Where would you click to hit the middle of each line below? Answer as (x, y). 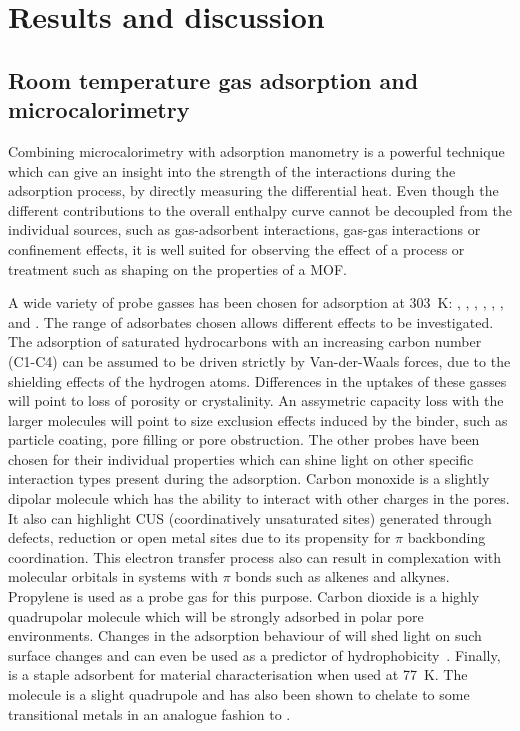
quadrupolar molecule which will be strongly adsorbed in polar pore (216, 615)
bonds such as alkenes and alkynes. (342, 576)
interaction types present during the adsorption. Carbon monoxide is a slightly (249, 478)
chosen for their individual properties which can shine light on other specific (241, 458)
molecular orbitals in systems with (113, 576)
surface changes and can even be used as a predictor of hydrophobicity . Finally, (254, 654)
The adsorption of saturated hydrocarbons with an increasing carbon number (245, 341)
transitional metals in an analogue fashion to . (149, 713)
